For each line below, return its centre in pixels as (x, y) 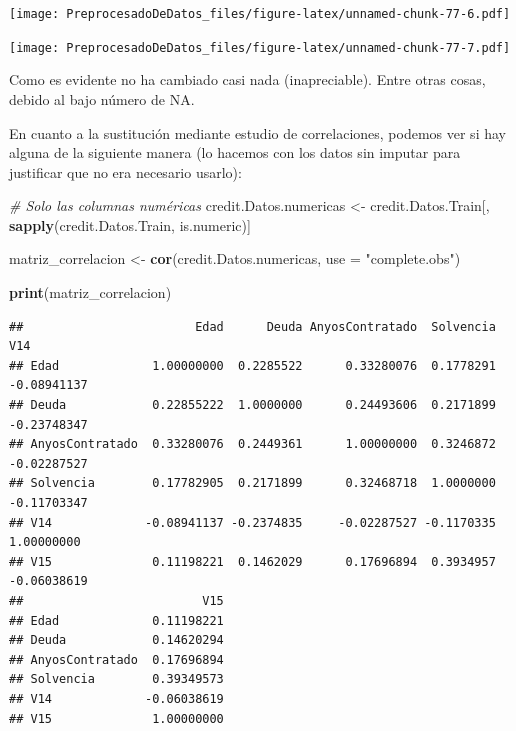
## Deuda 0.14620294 (116, 640)
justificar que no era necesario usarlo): (125, 171)
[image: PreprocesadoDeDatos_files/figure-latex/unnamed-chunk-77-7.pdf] (260, 47)
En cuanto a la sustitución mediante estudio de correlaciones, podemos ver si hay (257, 132)
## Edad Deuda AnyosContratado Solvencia (252, 326)
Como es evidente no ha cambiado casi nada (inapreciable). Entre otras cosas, (247, 79)
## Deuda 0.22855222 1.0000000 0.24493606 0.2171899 (252, 405)
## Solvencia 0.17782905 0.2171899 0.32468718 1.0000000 (252, 483)
